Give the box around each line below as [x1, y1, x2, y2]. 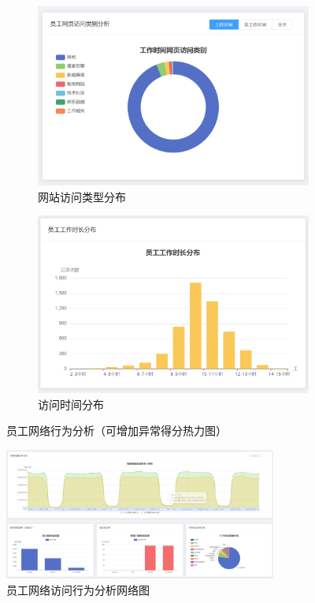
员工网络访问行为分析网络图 [6, 582, 150, 598]
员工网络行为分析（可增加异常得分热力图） [6, 422, 227, 439]
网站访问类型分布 [38, 188, 126, 204]
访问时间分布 [38, 395, 104, 412]
